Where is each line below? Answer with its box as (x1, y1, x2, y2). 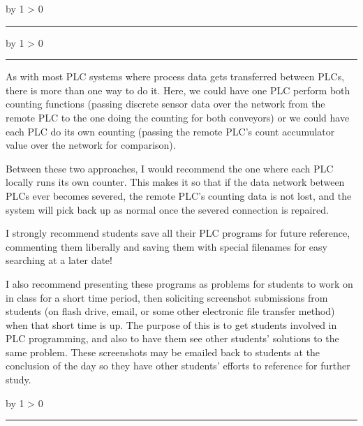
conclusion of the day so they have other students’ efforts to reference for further (6, 358, 350, 373)
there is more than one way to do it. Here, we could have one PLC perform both (6, 82, 350, 97)
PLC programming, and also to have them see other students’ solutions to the (6, 331, 339, 346)
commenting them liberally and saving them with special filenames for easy (6, 239, 327, 254)
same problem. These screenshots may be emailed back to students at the (6, 344, 320, 359)
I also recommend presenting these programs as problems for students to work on (6, 276, 353, 291)
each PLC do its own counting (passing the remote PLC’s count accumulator (6, 124, 335, 138)
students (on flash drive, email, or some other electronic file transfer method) (6, 304, 335, 318)
